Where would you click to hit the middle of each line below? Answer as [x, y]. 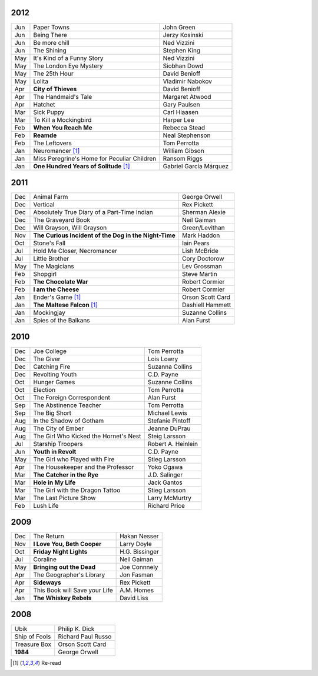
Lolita [41, 81]
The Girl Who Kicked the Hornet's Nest [87, 436]
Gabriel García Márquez [196, 166]
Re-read [51, 662]
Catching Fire [52, 367]
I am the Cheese [56, 289]
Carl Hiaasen [181, 112]
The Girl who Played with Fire [74, 459]
